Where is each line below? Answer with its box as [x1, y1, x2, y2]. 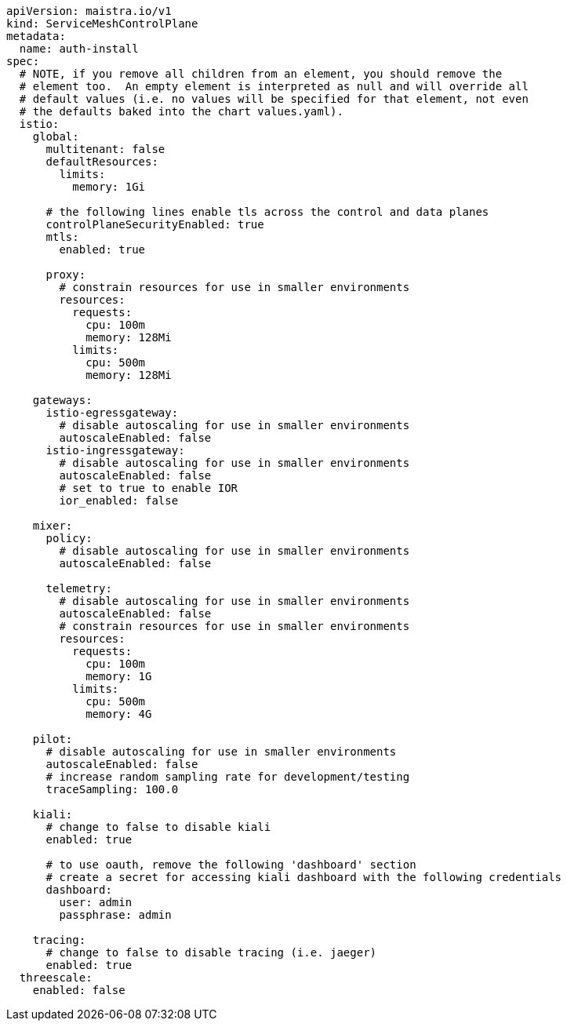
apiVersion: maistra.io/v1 [6, 5, 172, 17]
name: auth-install [19, 42, 139, 55]
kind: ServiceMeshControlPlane [6, 17, 198, 30]
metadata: [6, 30, 66, 42]
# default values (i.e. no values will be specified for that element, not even [19, 93, 529, 105]
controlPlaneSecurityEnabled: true [45, 218, 264, 231]
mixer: [32, 519, 73, 532]
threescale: [19, 971, 93, 984]
